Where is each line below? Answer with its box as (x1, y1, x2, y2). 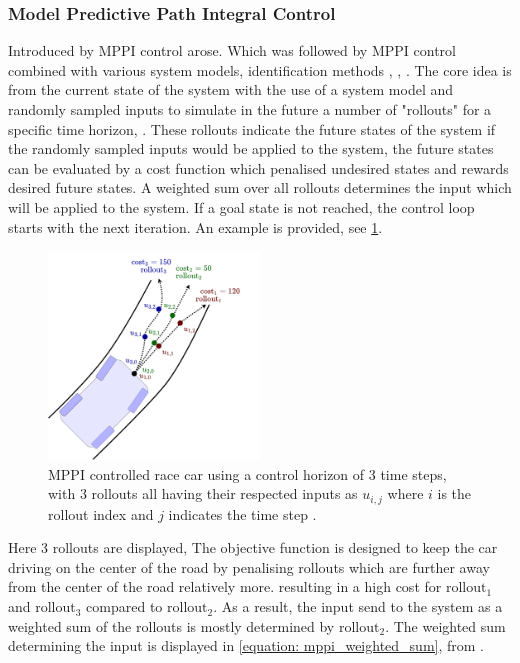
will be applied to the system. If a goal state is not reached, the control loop (8, 196, 475, 217)
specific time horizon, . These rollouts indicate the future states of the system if (8, 118, 496, 139)
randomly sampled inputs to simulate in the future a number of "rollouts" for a (8, 99, 492, 119)
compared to (86, 596, 163, 617)
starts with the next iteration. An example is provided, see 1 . (8, 216, 383, 237)
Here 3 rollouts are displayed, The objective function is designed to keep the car (8, 537, 498, 558)
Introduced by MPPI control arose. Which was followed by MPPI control (8, 40, 456, 61)
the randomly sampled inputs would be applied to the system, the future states (8, 138, 494, 159)
